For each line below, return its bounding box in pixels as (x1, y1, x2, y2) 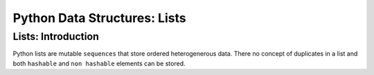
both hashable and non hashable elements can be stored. (12, 59, 186, 67)
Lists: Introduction (12, 30, 100, 43)
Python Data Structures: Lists (12, 10, 186, 25)
